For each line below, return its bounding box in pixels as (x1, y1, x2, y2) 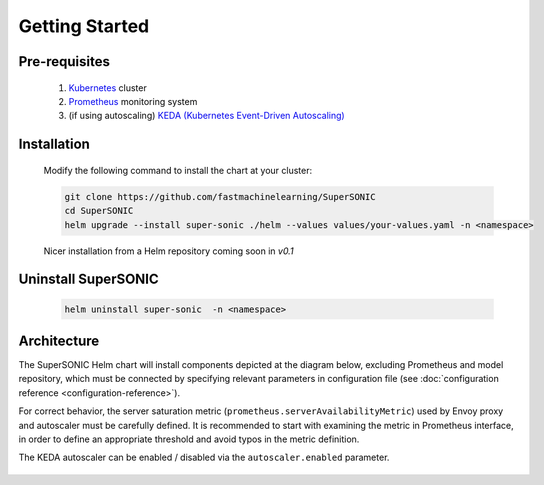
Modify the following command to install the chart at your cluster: (43, 164, 313, 176)
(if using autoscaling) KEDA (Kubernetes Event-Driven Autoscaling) (68, 110, 345, 122)
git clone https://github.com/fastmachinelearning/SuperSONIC (64, 191, 376, 202)
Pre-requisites (18, 53, 110, 70)
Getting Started (18, 15, 150, 37)
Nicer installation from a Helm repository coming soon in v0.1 (43, 245, 294, 257)
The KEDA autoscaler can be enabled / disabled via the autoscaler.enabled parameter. (18, 451, 390, 464)
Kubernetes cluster (68, 81, 147, 94)
